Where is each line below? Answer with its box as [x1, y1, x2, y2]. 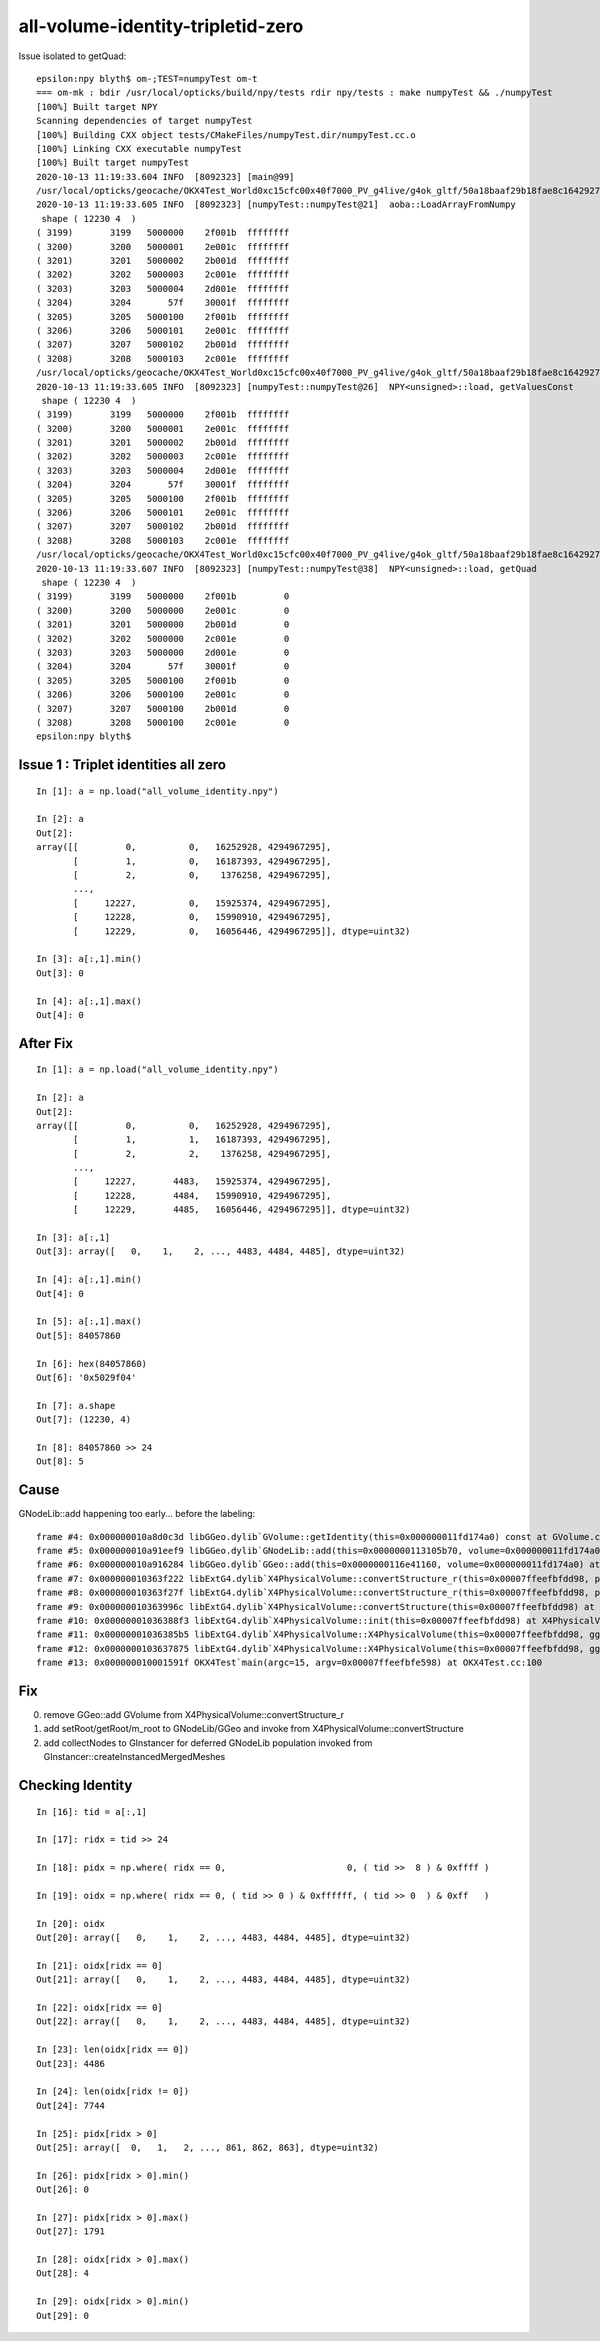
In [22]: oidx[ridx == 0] [36, 2002, 164, 2014]
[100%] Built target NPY [36, 101, 158, 112]
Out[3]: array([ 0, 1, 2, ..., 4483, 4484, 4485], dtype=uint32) [36, 1246, 406, 1257]
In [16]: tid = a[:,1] [36, 1806, 148, 1817]
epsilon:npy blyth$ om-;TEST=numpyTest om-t [36, 73, 259, 84]
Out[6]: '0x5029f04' [36, 1371, 137, 1383]
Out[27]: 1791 [36, 2226, 105, 2237]
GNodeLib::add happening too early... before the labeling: [18, 1508, 256, 1520]
